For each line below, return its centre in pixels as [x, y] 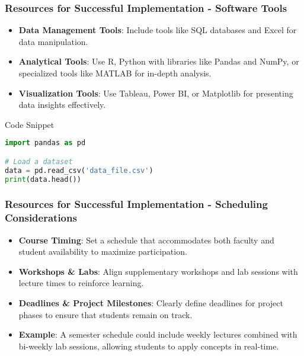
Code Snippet [30, 124]
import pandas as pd [45, 143]
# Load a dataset [39, 161]
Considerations [41, 218]
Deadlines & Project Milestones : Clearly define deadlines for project [151, 303]
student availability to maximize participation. [103, 251]
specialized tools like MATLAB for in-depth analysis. [115, 73]
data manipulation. [53, 41]
